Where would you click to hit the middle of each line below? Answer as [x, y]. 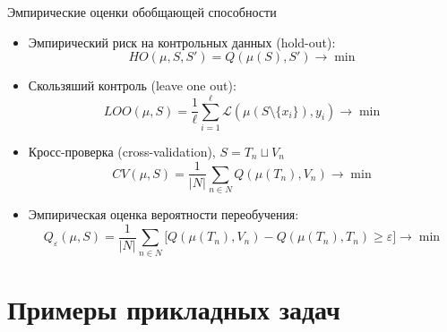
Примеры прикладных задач [174, 308]
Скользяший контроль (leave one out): [132, 85]
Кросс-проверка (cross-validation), [122, 151]
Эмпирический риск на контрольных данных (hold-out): [182, 42]
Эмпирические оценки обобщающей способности [142, 12]
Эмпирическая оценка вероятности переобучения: [163, 214]
